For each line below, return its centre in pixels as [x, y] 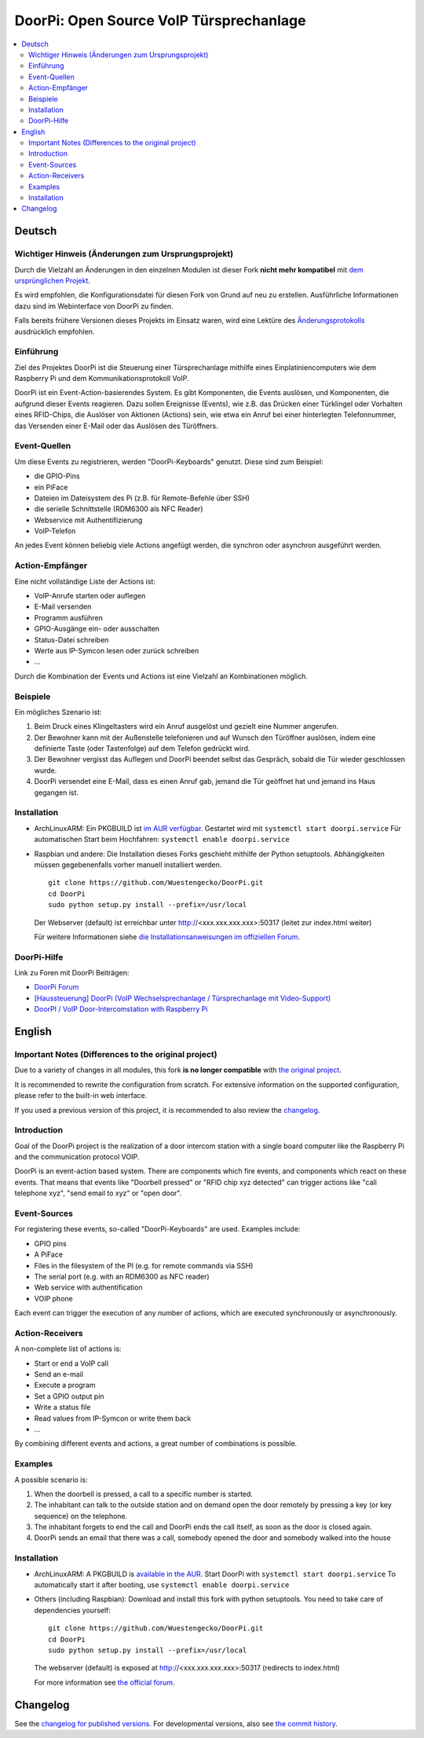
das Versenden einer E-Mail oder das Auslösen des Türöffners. [117, 426]
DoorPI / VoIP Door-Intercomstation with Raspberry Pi [121, 1009]
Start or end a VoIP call [71, 1363]
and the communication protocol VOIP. [77, 1157]
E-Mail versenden [63, 607]
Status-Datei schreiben [71, 639]
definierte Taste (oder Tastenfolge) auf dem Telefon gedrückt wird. [142, 748]
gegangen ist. [56, 792]
